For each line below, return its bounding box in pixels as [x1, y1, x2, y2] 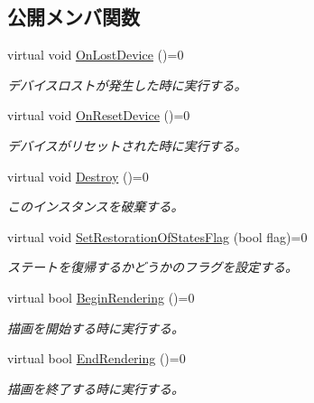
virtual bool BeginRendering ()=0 [7, 287, 195, 306]
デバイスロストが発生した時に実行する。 [7, 75, 247, 94]
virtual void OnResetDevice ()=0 [7, 106, 190, 125]
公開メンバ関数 [7, 3, 140, 31]
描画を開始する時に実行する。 [7, 318, 184, 337]
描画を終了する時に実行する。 [7, 379, 184, 398]
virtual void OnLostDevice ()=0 [7, 45, 184, 64]
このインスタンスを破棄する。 [7, 197, 184, 216]
